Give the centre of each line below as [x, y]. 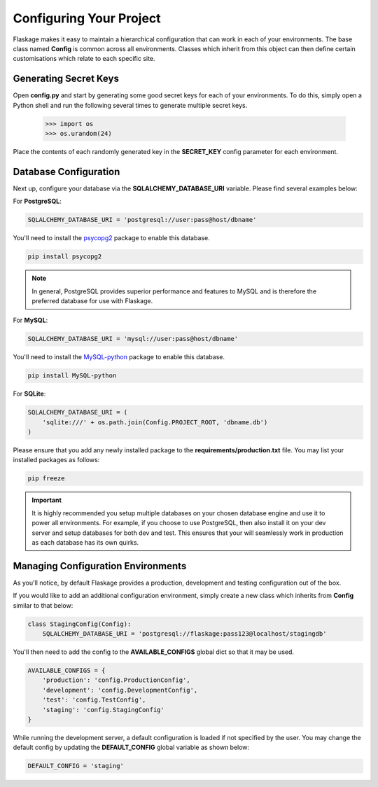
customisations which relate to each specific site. [84, 59]
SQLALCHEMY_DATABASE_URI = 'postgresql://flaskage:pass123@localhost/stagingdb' [184, 634]
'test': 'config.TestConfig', [94, 700]
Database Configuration [66, 172]
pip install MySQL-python [72, 376]
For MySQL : [30, 320]
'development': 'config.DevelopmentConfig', [120, 690]
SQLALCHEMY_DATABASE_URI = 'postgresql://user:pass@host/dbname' [142, 220]
